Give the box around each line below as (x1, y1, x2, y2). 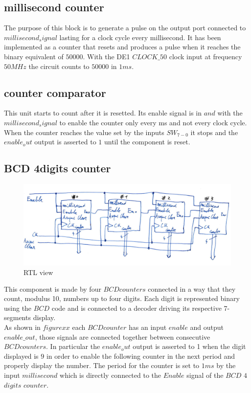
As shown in (4, 322, 41, 332)
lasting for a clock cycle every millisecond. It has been (59, 32, 221, 42)
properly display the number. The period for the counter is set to (4, 360, 200, 370)
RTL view (23, 267, 53, 277)
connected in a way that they (148, 283, 236, 294)
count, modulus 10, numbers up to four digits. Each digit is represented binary (4, 293, 240, 303)
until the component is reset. (104, 137, 190, 147)
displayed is (4, 350, 39, 361)
